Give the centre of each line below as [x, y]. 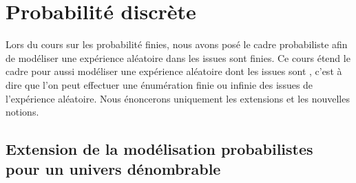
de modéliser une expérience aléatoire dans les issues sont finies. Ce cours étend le [178, 57]
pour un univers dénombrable [113, 169]
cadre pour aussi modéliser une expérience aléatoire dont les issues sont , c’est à [174, 71]
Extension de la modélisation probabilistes [159, 149]
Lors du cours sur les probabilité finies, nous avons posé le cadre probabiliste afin [177, 44]
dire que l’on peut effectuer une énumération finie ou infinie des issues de [159, 84]
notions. [22, 112]
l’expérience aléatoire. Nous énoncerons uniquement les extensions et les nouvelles [178, 98]
